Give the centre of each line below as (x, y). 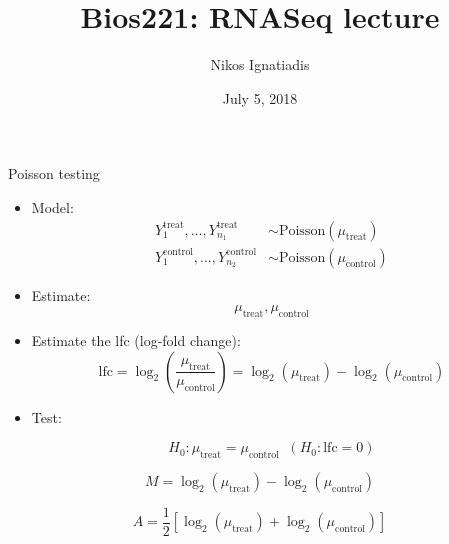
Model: (52, 206)
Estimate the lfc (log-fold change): (136, 339)
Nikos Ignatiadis (260, 64)
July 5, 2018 (260, 97)
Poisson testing (54, 173)
